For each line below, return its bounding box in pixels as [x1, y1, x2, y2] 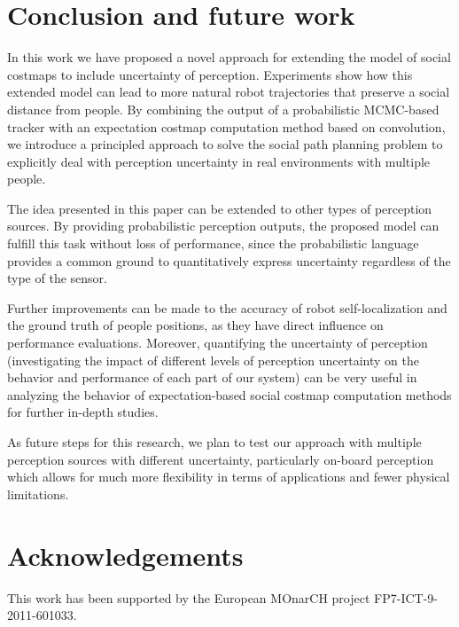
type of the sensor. [7, 269, 107, 287]
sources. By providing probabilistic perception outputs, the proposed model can [7, 216, 440, 235]
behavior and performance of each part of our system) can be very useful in [7, 368, 417, 387]
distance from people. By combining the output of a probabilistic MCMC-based [7, 99, 440, 118]
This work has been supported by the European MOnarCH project [7, 588, 370, 607]
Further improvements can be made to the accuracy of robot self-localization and [7, 298, 447, 317]
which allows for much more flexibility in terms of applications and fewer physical [7, 467, 450, 486]
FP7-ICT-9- [374, 588, 438, 607]
